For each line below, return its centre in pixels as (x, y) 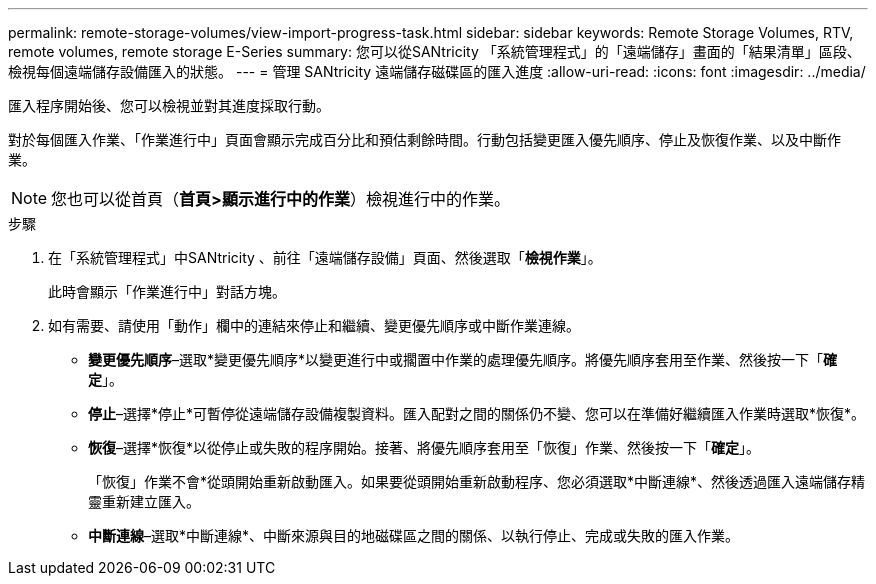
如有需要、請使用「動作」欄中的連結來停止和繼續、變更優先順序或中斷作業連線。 (314, 325)
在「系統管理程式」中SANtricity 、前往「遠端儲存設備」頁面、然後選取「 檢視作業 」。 (325, 257)
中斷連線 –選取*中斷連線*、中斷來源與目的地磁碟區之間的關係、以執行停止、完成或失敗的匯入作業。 (414, 535)
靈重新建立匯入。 (144, 501)
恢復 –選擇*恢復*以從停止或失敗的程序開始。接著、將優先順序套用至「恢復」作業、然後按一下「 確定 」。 (424, 447)
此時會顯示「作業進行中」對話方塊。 (167, 291)
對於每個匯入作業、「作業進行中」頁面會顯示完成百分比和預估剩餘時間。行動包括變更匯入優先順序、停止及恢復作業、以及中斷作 (424, 139)
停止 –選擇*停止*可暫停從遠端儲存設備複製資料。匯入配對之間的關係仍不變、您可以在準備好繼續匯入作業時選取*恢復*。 (477, 413)
